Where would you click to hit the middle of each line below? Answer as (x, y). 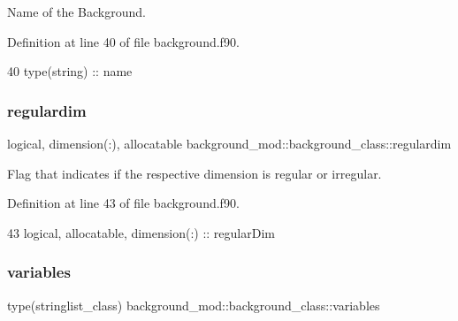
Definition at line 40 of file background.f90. (123, 41)
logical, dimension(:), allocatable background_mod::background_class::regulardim (229, 143)
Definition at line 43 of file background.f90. (123, 203)
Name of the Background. (76, 11)
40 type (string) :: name (70, 71)
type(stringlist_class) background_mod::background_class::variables (194, 305)
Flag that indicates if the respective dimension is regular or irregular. (195, 173)
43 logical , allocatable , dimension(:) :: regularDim (141, 232)
